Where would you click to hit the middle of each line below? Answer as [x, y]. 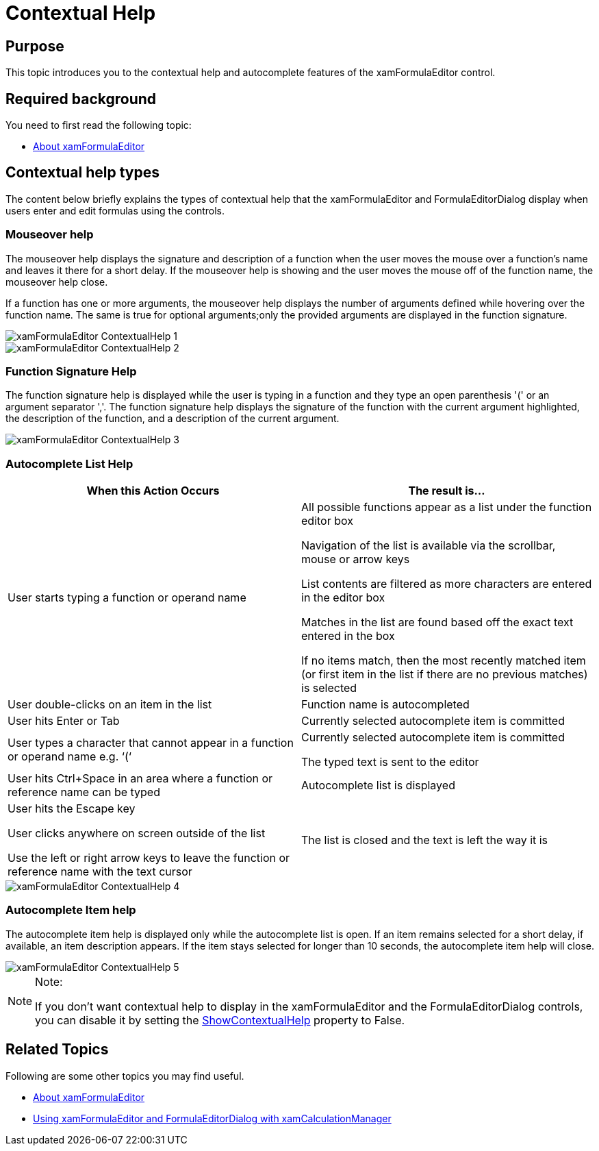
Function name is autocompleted [385, 705]
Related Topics [57, 1050]
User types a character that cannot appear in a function [151, 743]
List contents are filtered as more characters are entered [447, 584]
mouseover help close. [57, 282]
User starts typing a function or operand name [127, 598]
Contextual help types [82, 173]
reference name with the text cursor [100, 872]
